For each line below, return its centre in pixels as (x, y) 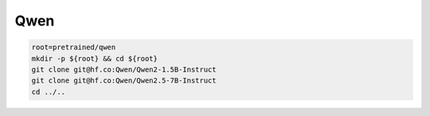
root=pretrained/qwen (74, 47)
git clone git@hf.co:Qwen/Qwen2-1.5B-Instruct (124, 69)
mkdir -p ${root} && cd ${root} (95, 58)
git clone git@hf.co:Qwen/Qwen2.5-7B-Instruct (124, 81)
